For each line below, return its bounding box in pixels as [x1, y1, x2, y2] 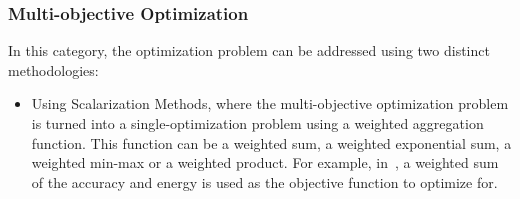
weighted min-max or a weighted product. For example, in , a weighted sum [31, 152, 499, 173]
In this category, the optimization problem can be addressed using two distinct [8, 40, 490, 61]
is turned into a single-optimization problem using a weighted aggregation [31, 113, 484, 133]
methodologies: [8, 59, 99, 80]
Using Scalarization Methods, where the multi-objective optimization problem [31, 93, 509, 114]
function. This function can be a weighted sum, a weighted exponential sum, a [31, 132, 512, 153]
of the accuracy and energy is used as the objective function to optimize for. [31, 171, 498, 192]
